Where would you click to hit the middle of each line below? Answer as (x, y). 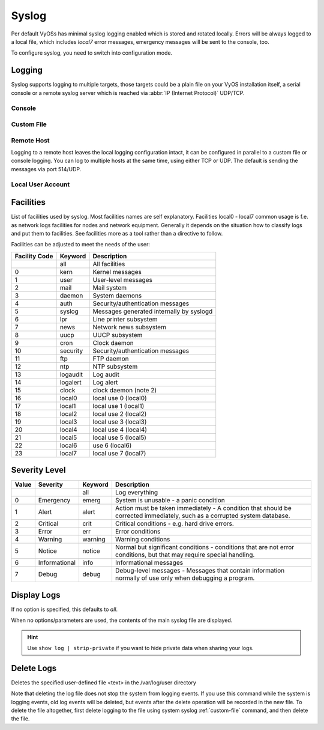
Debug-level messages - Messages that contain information (200, 571)
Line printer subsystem (125, 319)
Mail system (110, 287)
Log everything (136, 493)
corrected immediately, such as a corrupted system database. (202, 516)
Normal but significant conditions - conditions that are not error (205, 547)
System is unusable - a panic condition (170, 500)
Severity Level (38, 470)
